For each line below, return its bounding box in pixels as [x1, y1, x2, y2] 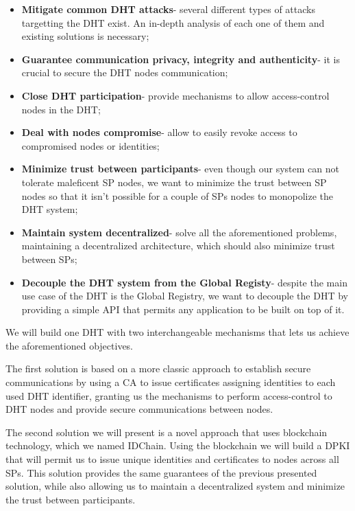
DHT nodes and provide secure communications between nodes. [5, 402, 273, 416]
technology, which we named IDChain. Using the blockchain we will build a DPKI [5, 438, 350, 453]
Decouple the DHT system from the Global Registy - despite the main [21, 275, 347, 289]
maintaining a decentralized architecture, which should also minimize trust [21, 238, 335, 253]
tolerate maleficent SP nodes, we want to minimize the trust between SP [21, 174, 327, 189]
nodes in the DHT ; [21, 102, 101, 116]
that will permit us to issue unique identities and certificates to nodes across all [5, 452, 339, 466]
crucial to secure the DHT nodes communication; [21, 65, 228, 80]
